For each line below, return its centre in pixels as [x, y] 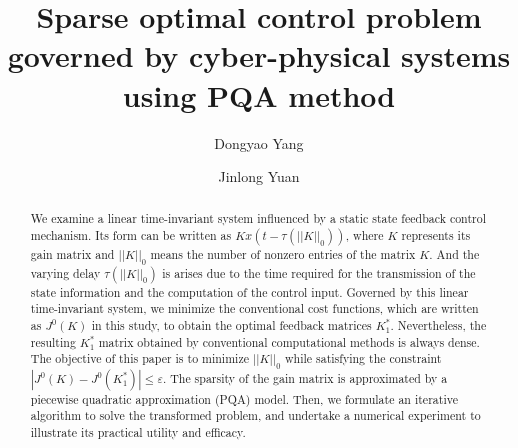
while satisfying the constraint [363, 358]
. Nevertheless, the [438, 324]
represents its [436, 235]
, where [364, 235]
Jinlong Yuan [259, 176]
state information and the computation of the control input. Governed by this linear [249, 291]
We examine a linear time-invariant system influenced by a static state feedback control [258, 218]
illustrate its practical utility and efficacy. [138, 431]
